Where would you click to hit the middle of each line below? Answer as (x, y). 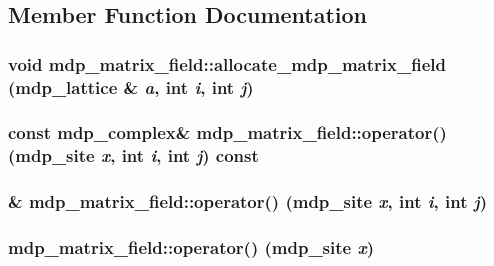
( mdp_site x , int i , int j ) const (133, 155)
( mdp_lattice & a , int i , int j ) (131, 86)
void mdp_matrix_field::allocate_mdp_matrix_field (227, 63)
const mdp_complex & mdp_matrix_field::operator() (227, 132)
